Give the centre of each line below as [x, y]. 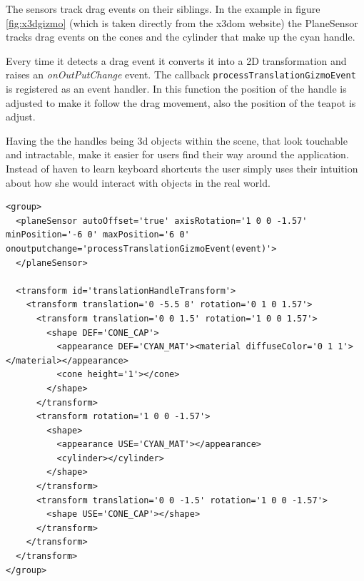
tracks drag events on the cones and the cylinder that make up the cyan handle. [181, 37]
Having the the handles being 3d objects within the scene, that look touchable [177, 140]
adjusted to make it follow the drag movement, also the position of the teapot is [181, 102]
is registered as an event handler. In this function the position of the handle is [176, 89]
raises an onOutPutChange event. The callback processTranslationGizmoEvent [181, 74]
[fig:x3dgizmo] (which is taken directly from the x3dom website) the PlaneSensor [182, 22]
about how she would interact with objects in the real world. [138, 182]
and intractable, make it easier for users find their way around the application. [177, 154]
